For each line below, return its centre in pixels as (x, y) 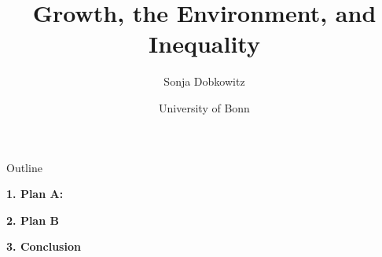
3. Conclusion (44, 246)
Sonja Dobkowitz (204, 81)
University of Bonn (204, 107)
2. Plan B (33, 220)
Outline (24, 167)
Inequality (204, 44)
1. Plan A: (35, 194)
